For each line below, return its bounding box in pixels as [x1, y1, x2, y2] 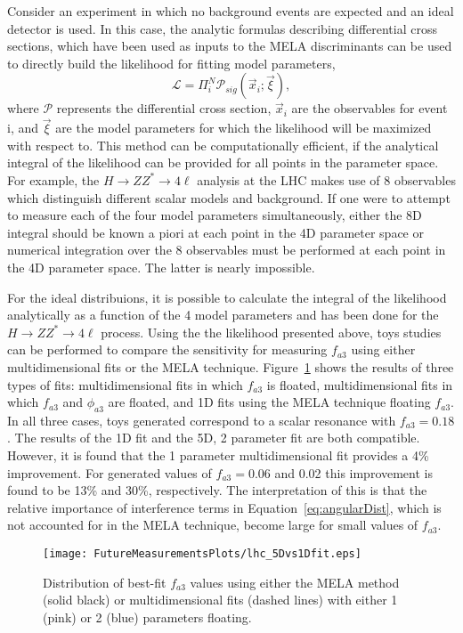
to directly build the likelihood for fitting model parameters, [7, 53, 336, 72]
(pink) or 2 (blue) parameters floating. [43, 607, 252, 626]
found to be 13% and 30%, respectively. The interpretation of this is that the [7, 481, 427, 499]
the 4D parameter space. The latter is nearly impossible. [7, 257, 315, 276]
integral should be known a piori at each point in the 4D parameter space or [7, 223, 424, 241]
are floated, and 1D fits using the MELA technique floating [108, 393, 431, 411]
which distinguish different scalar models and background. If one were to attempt [7, 188, 451, 207]
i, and [7, 118, 39, 137]
